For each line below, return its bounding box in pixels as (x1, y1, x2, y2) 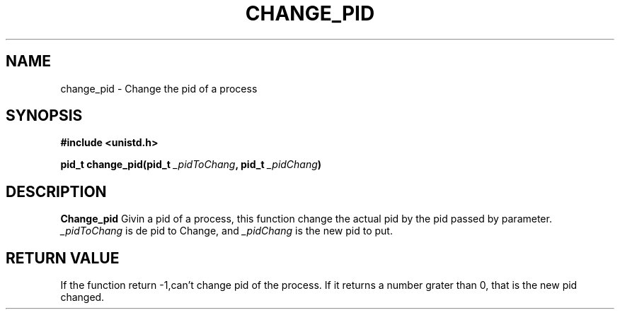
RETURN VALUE (6, 249, 120, 267)
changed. (60, 291, 105, 304)
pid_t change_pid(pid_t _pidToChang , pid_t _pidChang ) (60, 158, 322, 171)
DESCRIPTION (6, 182, 107, 201)
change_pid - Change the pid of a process (60, 82, 258, 95)
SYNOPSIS (6, 107, 83, 125)
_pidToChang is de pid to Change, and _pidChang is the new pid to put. (60, 225, 393, 237)
